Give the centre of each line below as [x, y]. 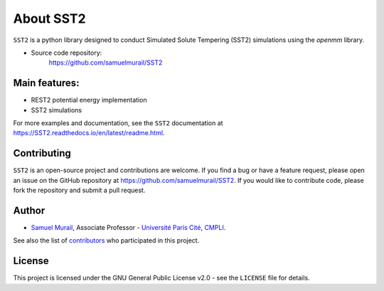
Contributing [42, 153]
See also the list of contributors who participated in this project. [106, 240]
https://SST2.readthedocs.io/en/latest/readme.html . [89, 133]
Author [29, 210]
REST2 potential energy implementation [89, 100]
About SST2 [49, 18]
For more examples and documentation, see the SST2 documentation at [118, 123]
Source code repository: [66, 53]
